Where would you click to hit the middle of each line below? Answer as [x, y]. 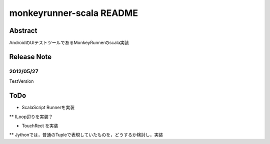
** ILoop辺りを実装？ [31, 117]
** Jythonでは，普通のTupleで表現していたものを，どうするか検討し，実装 [86, 135]
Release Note [30, 57]
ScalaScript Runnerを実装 [48, 108]
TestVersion [21, 81]
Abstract [23, 31]
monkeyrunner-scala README [74, 13]
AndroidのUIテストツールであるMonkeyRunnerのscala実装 [69, 43]
